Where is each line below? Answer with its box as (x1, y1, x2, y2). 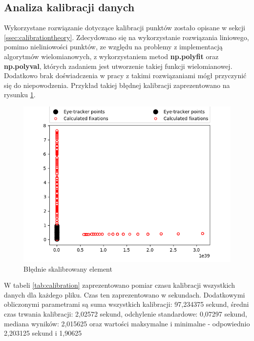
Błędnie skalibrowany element (23, 263, 112, 274)
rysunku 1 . (4, 89, 36, 100)
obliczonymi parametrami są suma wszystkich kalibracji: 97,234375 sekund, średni (4, 299, 249, 309)
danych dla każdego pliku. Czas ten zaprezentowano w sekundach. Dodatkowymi (4, 289, 245, 299)
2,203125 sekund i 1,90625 (4, 328, 82, 338)
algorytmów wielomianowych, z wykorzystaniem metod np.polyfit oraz (4, 51, 219, 61)
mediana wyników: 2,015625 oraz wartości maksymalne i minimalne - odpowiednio (4, 318, 250, 328)
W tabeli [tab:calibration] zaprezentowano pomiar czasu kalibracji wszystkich (4, 280, 235, 290)
